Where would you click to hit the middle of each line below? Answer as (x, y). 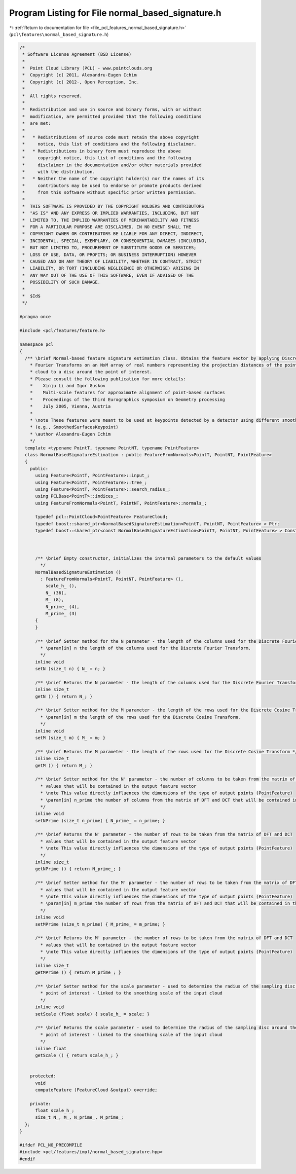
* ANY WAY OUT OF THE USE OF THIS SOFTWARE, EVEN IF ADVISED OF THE (108, 275)
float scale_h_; (55, 1111)
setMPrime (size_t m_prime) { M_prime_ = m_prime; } (100, 924)
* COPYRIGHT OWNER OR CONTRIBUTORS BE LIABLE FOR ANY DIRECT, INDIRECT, (113, 234)
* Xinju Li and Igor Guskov (68, 386)
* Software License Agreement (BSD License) (77, 55)
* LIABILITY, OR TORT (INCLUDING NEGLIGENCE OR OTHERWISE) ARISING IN (111, 268)
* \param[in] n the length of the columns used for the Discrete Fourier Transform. (146, 648)
